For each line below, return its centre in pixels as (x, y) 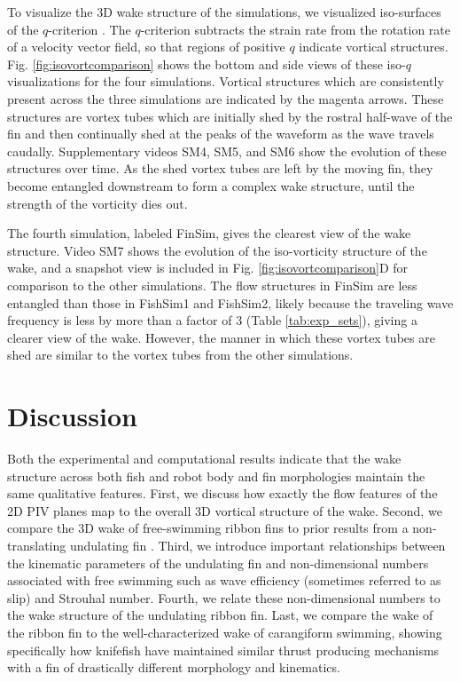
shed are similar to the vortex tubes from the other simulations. (180, 355)
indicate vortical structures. (374, 47)
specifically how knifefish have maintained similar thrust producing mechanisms (223, 650)
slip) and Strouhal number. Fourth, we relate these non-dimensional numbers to (224, 597)
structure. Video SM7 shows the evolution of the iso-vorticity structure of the (217, 250)
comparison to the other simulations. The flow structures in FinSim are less (212, 285)
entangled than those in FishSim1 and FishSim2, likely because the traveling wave (230, 302)
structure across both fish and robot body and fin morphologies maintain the (216, 476)
